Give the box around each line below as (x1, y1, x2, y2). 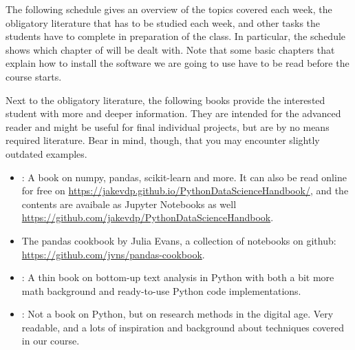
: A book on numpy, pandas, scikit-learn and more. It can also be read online (21, 169, 347, 184)
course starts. (6, 69, 62, 83)
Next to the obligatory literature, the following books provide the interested (6, 92, 325, 107)
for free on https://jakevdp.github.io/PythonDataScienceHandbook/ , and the (21, 183, 349, 198)
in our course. (21, 333, 80, 348)
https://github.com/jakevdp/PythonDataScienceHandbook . (21, 210, 274, 225)
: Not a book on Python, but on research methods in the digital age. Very (21, 307, 334, 321)
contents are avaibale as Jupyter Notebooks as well (21, 196, 237, 211)
